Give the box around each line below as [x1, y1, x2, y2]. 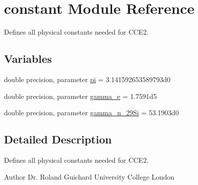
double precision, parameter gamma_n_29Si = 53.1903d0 [4, 107, 179, 118]
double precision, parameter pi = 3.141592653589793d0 [4, 74, 171, 84]
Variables [4, 51, 52, 66]
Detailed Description [4, 132, 112, 147]
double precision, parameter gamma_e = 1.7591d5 [4, 91, 157, 101]
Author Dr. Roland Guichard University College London [4, 171, 175, 182]
